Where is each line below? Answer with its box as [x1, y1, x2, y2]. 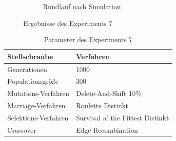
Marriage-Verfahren [7, 100, 66, 111]
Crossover [7, 124, 36, 135]
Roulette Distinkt [76, 100, 128, 111]
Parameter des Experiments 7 [44, 34, 133, 45]
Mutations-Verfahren [7, 88, 69, 98]
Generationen [7, 64, 47, 74]
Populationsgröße [7, 76, 59, 86]
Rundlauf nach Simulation [43, 1, 121, 11]
